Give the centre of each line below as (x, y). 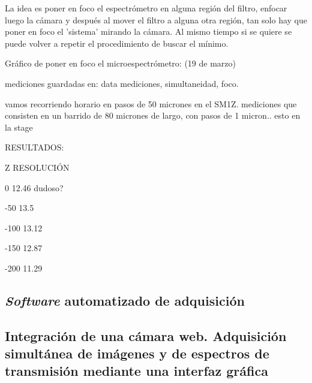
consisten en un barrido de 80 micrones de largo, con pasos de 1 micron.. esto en (153, 115)
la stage (19, 127)
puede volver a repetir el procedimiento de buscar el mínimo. (117, 43)
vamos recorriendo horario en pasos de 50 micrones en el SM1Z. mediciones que (151, 103)
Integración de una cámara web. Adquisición (146, 335)
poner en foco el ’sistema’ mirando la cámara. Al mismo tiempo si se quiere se (148, 31)
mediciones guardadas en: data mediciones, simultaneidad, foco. (122, 83)
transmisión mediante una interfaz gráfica (136, 371)
